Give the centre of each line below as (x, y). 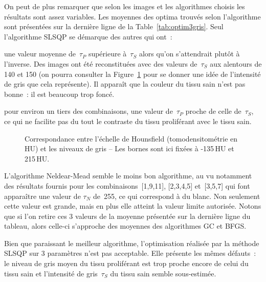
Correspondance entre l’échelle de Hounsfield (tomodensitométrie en (131, 138)
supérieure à (107, 54)
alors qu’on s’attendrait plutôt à (189, 54)
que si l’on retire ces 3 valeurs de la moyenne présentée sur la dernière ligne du (127, 216)
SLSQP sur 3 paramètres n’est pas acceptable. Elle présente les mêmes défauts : (130, 253)
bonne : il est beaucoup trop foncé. (59, 94)
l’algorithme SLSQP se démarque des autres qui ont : (88, 36)
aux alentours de (236, 63)
